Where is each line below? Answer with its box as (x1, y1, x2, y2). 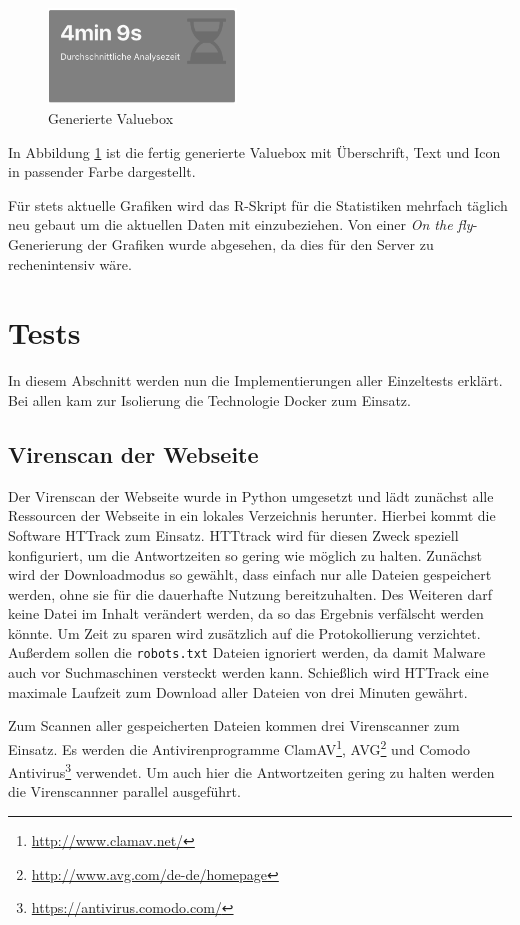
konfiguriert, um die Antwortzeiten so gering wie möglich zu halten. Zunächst (8, 544, 482, 565)
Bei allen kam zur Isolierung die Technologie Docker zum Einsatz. (8, 389, 411, 410)
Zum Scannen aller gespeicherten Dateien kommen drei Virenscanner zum (8, 715, 460, 736)
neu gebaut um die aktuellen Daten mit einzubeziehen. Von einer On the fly (8, 214, 473, 235)
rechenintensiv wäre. (8, 253, 132, 274)
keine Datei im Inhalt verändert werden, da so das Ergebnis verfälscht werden (8, 603, 484, 624)
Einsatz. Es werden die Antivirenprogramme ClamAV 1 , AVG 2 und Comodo (8, 735, 471, 759)
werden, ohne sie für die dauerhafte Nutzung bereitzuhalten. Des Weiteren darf (8, 583, 493, 604)
